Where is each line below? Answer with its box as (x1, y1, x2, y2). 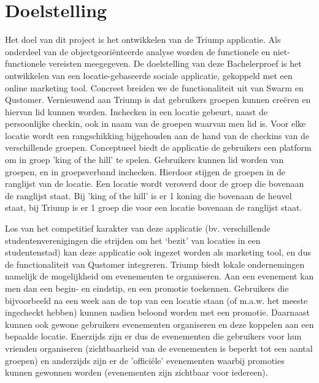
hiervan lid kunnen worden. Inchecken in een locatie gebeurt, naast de (5, 105, 267, 118)
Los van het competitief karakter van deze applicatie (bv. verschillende (5, 222, 271, 235)
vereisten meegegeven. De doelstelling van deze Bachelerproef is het (48, 57, 302, 70)
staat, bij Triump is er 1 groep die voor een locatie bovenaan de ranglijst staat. (5, 201, 302, 214)
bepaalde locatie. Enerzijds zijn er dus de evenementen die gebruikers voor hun (5, 330, 302, 343)
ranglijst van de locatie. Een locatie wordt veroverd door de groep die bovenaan (5, 177, 304, 190)
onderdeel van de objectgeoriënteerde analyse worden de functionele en (5, 45, 271, 58)
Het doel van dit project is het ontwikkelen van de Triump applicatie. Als (5, 33, 281, 46)
